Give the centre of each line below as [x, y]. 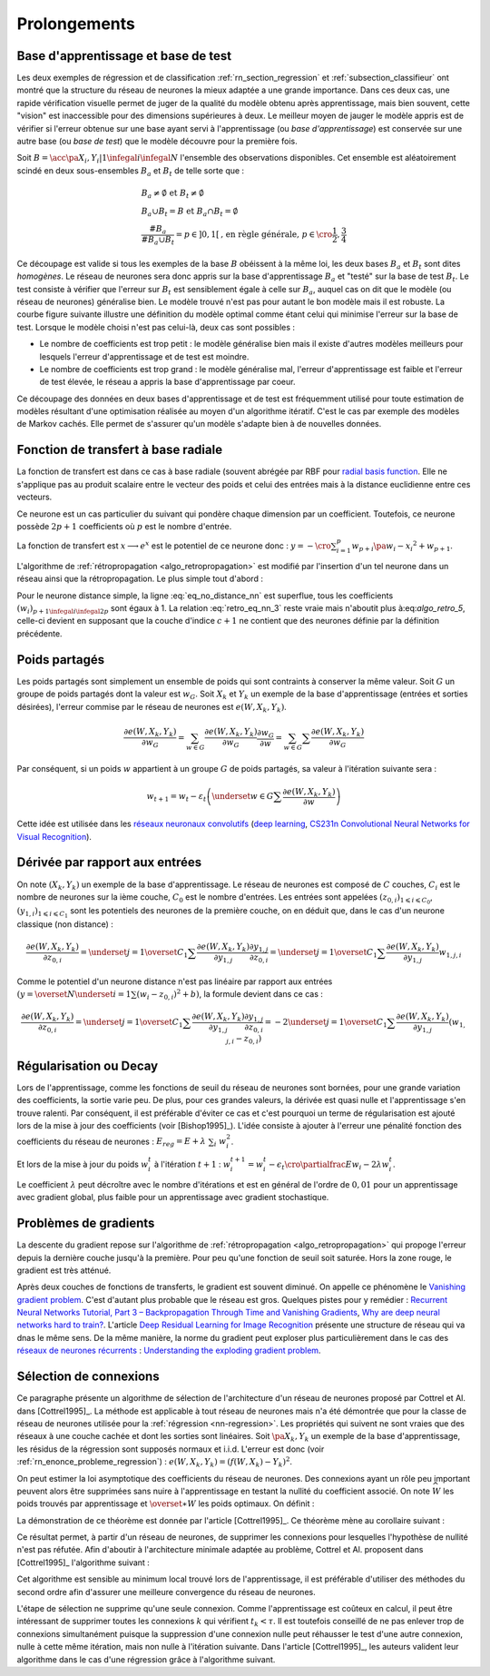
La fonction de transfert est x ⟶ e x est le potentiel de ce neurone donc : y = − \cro [174, 545]
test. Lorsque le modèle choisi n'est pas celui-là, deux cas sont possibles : [156, 327]
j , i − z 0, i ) [244, 1040]
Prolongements [76, 24]
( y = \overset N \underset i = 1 [74, 995]
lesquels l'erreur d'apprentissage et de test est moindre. [144, 356]
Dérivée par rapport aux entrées [109, 863]
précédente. [39, 633]
